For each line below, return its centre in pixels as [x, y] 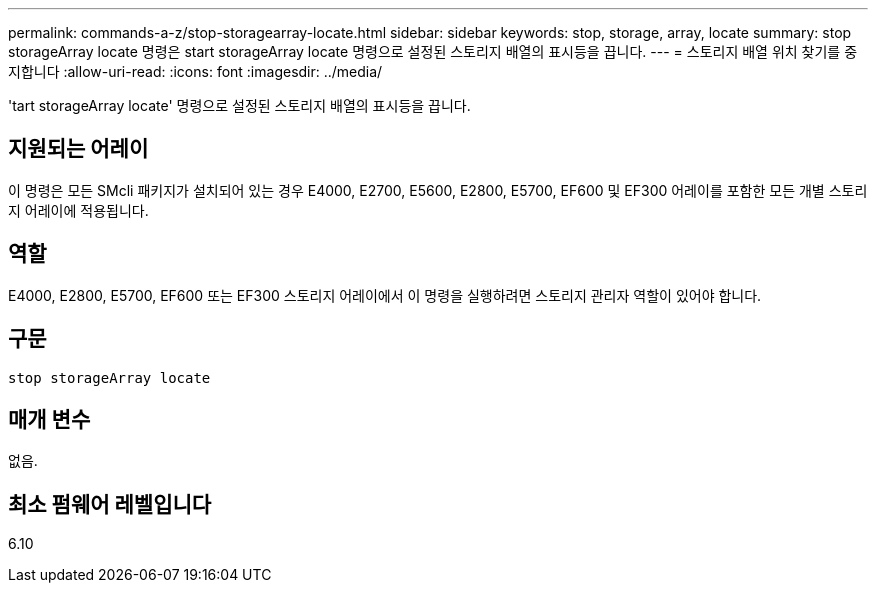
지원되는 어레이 [78, 149]
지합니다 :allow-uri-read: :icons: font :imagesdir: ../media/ [195, 71]
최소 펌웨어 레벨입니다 [110, 504]
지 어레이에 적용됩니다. [78, 210]
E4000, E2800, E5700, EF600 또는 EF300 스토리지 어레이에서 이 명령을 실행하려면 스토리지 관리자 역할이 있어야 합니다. [385, 295]
